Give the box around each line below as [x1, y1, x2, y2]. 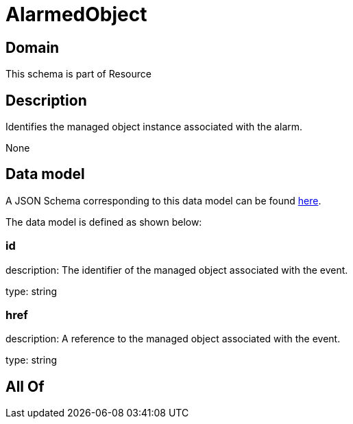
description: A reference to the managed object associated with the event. [5, 333, 341, 345]
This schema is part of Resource [5, 68, 151, 80]
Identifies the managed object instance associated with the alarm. [5, 121, 303, 133]
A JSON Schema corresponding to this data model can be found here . [5, 194, 321, 207]
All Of [5, 377, 45, 395]
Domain [5, 38, 60, 56]
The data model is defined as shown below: [5, 215, 202, 228]
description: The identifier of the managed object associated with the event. [5, 263, 348, 276]
